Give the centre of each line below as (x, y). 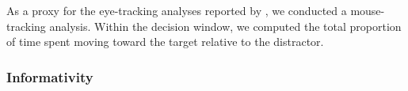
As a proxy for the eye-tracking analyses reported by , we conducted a (177, 10)
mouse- (368, 10)
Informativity (50, 76)
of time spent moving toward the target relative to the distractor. (165, 42)
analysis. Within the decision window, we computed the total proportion (225, 26)
